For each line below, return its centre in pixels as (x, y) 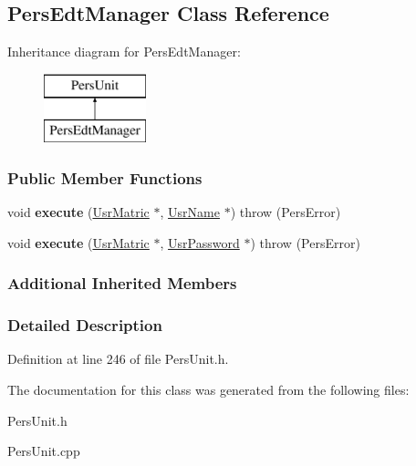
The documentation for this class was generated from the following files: (208, 390)
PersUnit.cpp (44, 451)
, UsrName (190, 212)
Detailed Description (85, 325)
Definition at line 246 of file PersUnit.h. (118, 359)
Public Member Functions (105, 177)
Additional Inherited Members (122, 283)
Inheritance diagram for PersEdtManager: (124, 52)
